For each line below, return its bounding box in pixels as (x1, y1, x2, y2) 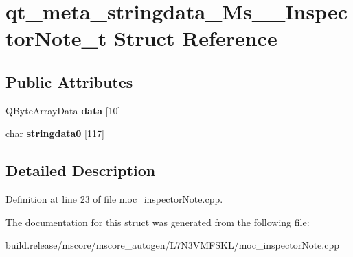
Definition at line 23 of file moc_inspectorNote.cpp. (5, 192, 223, 206)
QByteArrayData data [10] (5, 103, 121, 117)
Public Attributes (5, 71, 133, 92)
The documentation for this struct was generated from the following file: (5, 215, 310, 229)
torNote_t (5, 24, 107, 52)
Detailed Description (5, 160, 156, 181)
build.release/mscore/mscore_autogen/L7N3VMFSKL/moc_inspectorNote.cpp (5, 238, 339, 252)
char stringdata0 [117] (5, 126, 104, 140)
